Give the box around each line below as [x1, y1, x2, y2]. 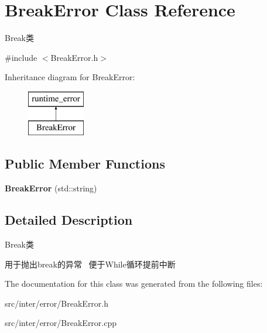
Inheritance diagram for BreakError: [5, 71, 135, 83]
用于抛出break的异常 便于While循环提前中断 [5, 258, 176, 270]
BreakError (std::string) [5, 182, 97, 194]
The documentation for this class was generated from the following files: [5, 277, 263, 290]
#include [5, 51, 37, 63]
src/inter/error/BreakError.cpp [5, 317, 117, 329]
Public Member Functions [5, 155, 165, 173]
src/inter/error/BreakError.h [5, 297, 109, 309]
